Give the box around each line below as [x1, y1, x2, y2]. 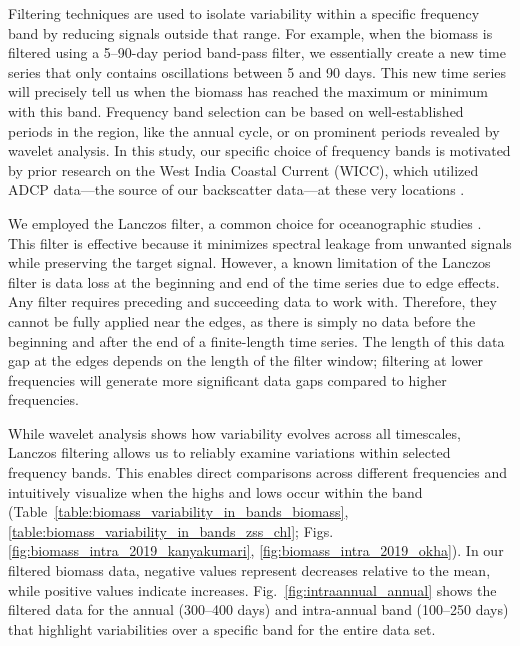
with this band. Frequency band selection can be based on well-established [8, 100, 464, 121]
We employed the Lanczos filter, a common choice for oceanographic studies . [8, 212, 482, 233]
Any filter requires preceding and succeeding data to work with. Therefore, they [8, 291, 497, 312]
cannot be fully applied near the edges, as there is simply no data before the [8, 310, 476, 331]
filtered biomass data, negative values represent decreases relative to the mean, [8, 560, 491, 581]
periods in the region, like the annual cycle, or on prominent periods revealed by [8, 120, 500, 141]
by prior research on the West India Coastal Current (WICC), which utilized [8, 159, 479, 180]
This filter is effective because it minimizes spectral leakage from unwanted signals [8, 232, 512, 253]
